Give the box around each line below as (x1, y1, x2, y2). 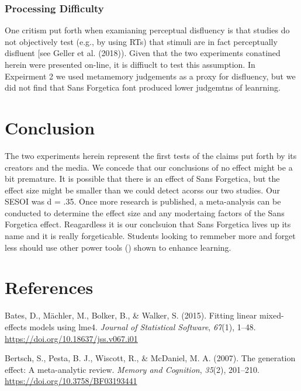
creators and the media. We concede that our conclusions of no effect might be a (5, 161, 293, 173)
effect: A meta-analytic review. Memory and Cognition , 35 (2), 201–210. (5, 363, 260, 375)
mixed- (260, 309, 284, 321)
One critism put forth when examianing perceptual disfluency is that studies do (5, 24, 290, 36)
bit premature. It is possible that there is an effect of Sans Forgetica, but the (5, 172, 280, 185)
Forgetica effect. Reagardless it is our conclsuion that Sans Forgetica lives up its (5, 218, 291, 230)
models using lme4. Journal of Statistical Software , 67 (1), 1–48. (29, 320, 256, 333)
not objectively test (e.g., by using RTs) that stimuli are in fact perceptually (5, 35, 278, 47)
